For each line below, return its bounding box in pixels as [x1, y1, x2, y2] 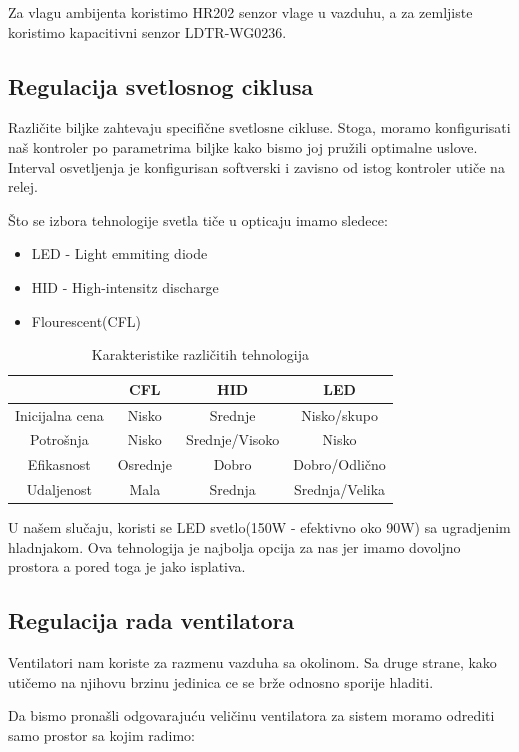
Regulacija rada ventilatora [8, 605, 295, 636]
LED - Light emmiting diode [31, 243, 208, 264]
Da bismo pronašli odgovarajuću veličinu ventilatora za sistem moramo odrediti [8, 705, 495, 726]
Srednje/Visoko [185, 429, 280, 450]
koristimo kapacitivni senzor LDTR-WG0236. [8, 21, 287, 42]
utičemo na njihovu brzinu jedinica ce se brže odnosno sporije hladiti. [8, 671, 434, 692]
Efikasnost [27, 454, 91, 475]
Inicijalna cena [15, 404, 104, 425]
